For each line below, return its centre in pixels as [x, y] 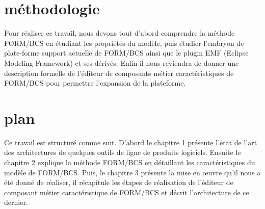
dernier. [16, 202]
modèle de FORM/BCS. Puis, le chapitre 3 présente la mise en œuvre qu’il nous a [132, 172]
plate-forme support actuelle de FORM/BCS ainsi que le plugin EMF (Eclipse [126, 53]
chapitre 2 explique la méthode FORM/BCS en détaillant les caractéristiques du [130, 162]
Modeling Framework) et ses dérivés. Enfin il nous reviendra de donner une [122, 62]
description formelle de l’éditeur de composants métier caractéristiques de [119, 73]
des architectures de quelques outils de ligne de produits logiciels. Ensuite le [123, 152]
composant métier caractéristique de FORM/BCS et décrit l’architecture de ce [127, 192]
